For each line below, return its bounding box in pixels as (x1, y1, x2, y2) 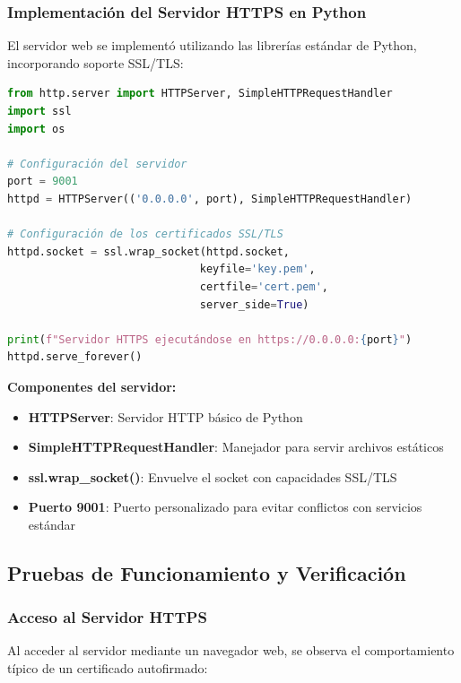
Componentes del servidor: (7, 376, 177, 395)
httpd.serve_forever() (7, 350, 143, 364)
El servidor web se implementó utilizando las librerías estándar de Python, (7, 36, 417, 55)
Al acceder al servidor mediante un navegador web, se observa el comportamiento (7, 641, 455, 660)
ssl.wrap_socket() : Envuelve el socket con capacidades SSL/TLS (28, 467, 397, 486)
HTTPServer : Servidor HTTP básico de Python (28, 407, 303, 426)
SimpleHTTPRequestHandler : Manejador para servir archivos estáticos (28, 437, 444, 456)
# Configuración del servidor (7, 157, 187, 170)
